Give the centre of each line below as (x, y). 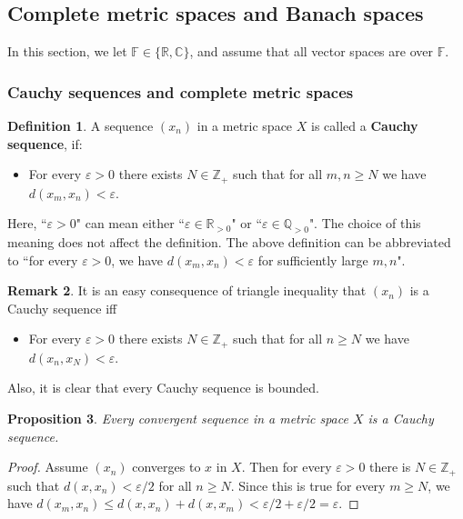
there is (390, 467)
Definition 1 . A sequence (81, 126)
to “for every (43, 259)
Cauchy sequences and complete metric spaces (181, 91)
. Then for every (287, 467)
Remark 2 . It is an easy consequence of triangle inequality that (187, 290)
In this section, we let (67, 51)
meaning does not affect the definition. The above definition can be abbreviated (229, 242)
